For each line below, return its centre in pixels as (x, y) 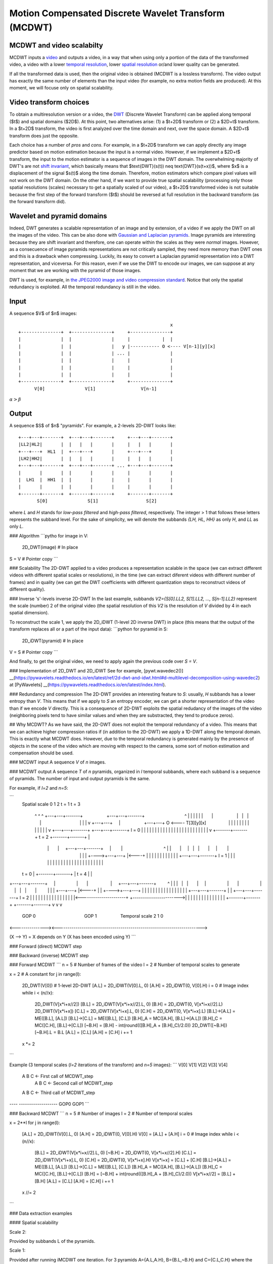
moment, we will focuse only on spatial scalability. (61, 88)
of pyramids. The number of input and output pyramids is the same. (80, 779)
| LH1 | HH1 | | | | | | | (96, 480)
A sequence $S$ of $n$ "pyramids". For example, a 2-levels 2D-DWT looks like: (93, 426)
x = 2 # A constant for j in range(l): (45, 974)
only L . (16, 526)
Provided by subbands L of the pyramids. (52, 1241)
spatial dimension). (29, 613)
